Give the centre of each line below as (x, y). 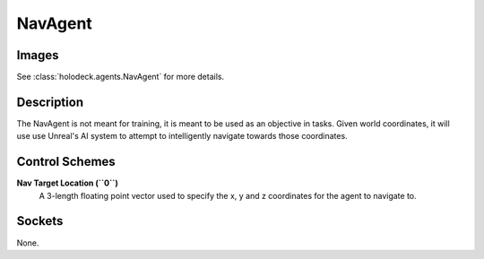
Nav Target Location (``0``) (67, 183)
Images (38, 55)
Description (50, 102)
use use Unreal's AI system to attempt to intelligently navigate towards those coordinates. (182, 136)
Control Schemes (66, 162)
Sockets (40, 221)
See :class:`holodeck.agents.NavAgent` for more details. (120, 77)
